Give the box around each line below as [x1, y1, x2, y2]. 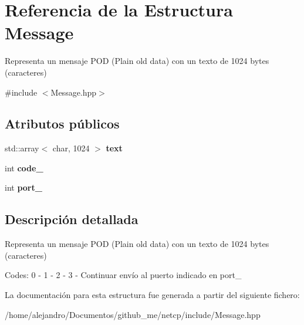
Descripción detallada [5, 210, 139, 228]
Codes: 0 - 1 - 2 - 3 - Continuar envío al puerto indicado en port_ [5, 269, 242, 281]
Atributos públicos [5, 114, 120, 133]
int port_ [5, 181, 42, 194]
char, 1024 [52, 142, 90, 154]
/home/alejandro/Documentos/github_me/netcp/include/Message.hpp [5, 308, 261, 320]
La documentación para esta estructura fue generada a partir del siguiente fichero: [5, 289, 300, 301]
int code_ [5, 161, 43, 174]
